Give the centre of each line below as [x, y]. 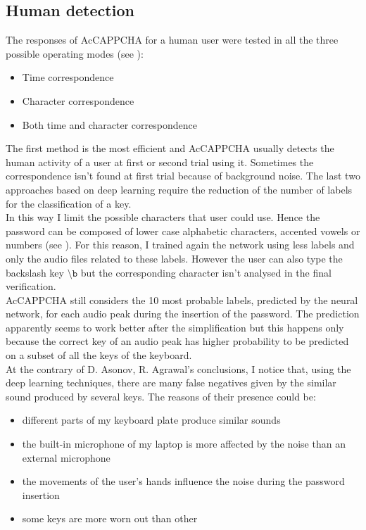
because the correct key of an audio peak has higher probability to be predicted [177, 341]
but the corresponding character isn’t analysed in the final [206, 272]
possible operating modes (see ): [75, 53]
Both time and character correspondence [109, 124]
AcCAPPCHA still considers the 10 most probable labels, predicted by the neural [182, 299]
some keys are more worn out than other [110, 518]
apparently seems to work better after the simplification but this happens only [175, 327]
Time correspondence [68, 77]
